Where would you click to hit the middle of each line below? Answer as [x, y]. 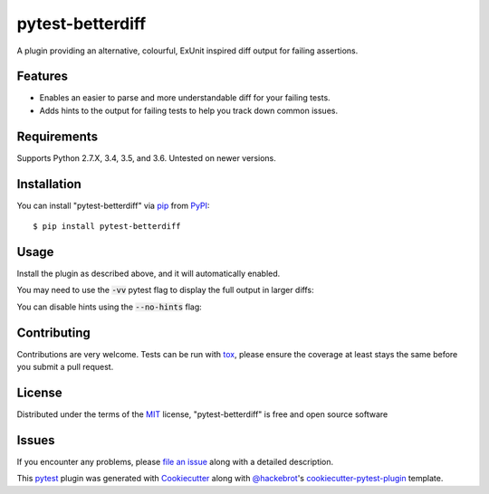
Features [42, 76]
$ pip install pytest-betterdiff [107, 227]
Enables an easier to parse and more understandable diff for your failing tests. [185, 98]
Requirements [58, 136]
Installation [49, 184]
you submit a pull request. [65, 367]
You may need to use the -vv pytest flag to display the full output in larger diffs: [165, 290]
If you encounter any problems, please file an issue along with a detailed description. [175, 461]
